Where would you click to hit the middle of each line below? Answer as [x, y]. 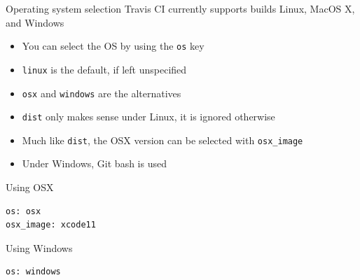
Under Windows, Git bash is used [94, 163]
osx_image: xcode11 [51, 225]
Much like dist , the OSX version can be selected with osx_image [162, 140]
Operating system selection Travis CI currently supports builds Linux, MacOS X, [180, 8]
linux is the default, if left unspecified [104, 69]
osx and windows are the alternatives [102, 93]
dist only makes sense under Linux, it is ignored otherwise [148, 117]
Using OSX [30, 187]
